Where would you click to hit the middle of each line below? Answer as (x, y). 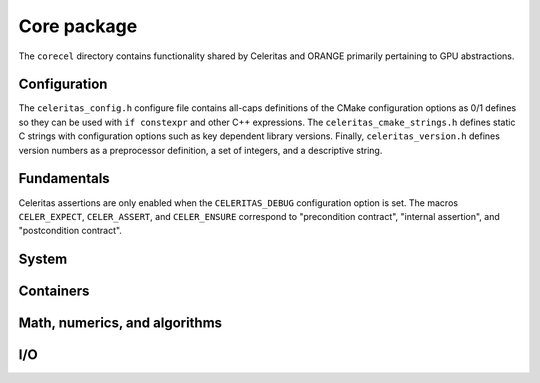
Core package (78, 26)
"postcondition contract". (70, 231)
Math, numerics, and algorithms (120, 323)
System (43, 259)
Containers (54, 291)
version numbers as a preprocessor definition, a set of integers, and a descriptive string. (200, 150)
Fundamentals (64, 178)
